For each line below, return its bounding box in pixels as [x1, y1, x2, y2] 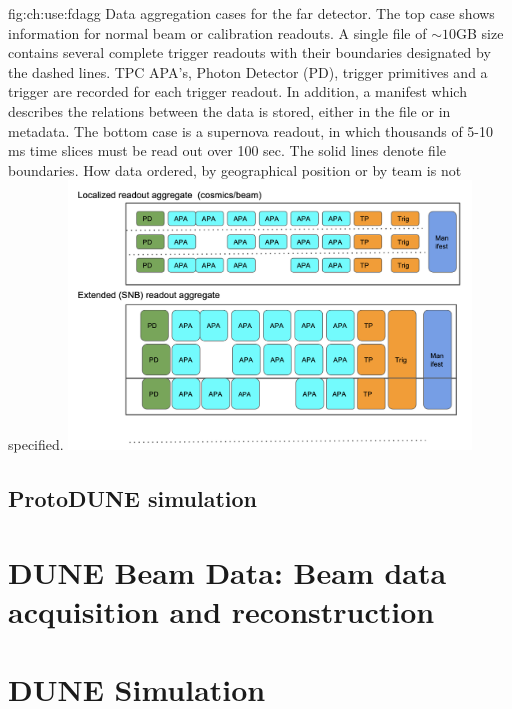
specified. [8, 434, 64, 455]
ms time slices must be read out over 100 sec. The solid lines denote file [8, 140, 447, 161]
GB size [455, 22, 504, 43]
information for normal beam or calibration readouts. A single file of [8, 22, 427, 43]
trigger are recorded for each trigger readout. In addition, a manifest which [8, 81, 467, 102]
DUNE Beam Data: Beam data [8, 551, 447, 592]
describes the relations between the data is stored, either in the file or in [8, 100, 451, 121]
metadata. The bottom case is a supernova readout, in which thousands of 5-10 [8, 120, 494, 141]
